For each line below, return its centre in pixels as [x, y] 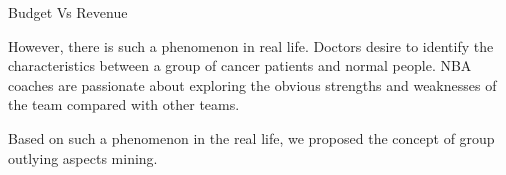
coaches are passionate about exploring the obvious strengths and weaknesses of [252, 84]
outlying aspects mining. [83, 157]
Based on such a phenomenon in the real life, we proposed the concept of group [251, 137]
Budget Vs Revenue [68, 12]
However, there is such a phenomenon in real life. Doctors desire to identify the [251, 45]
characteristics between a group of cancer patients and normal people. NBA [240, 65]
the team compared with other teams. [124, 104]
